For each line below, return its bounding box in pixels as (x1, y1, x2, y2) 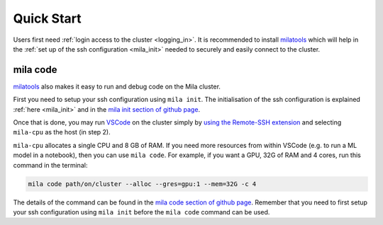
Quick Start (13, 11, 82, 26)
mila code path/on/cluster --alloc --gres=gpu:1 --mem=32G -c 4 (28, 180, 257, 187)
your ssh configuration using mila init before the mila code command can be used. (13, 207, 270, 216)
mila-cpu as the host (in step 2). (13, 128, 111, 137)
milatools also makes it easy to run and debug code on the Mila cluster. (13, 82, 221, 91)
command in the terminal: (13, 161, 88, 169)
